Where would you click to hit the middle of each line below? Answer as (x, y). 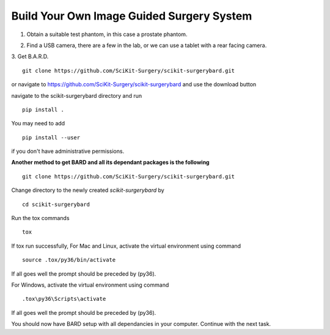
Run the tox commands (40, 218)
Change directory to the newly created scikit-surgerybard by (88, 190)
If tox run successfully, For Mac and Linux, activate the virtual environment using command (126, 246)
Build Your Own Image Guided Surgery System (132, 16)
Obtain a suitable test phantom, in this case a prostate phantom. (107, 34)
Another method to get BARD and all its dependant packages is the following (111, 163)
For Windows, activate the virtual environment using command (90, 285)
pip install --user (51, 137)
